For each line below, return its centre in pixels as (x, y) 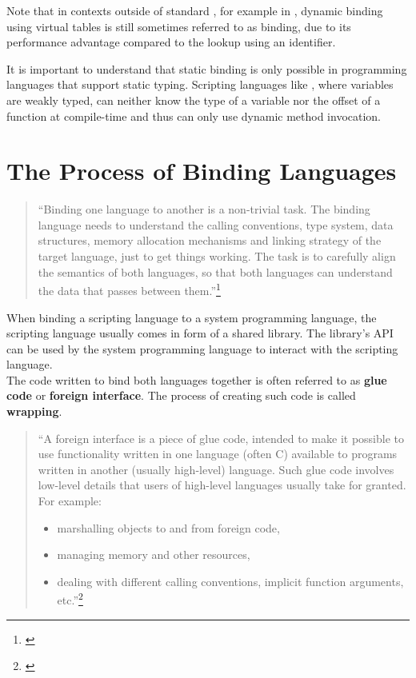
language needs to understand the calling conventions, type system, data (216, 224)
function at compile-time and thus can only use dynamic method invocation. (194, 116)
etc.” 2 (70, 599)
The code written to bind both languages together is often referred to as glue (197, 379)
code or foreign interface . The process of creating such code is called (181, 395)
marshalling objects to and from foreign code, (168, 527)
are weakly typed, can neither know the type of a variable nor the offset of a (194, 100)
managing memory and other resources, (154, 554)
